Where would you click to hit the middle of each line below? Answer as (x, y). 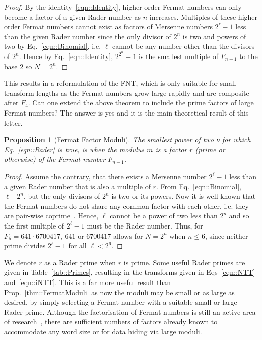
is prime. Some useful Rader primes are (184, 262)
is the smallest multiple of (179, 56)
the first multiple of (34, 225)
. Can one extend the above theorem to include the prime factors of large (141, 103)
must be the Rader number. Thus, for (145, 225)
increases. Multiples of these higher (204, 16)
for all (77, 245)
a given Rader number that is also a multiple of (77, 186)
